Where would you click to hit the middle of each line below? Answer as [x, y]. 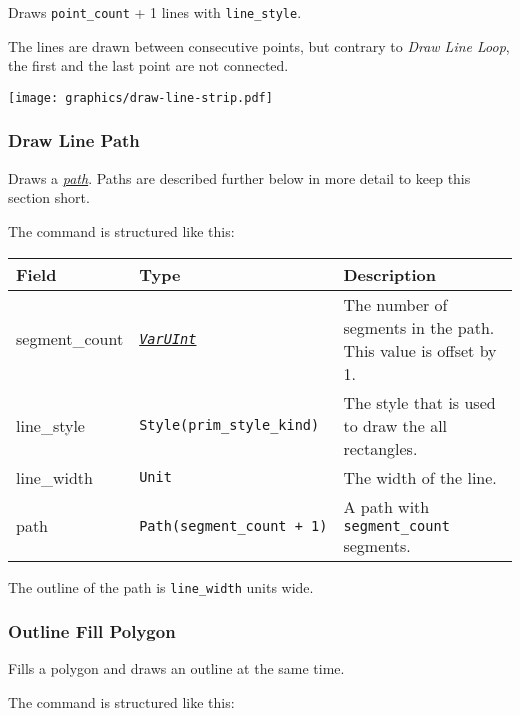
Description [390, 274]
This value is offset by [420, 350]
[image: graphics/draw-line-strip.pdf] [140, 97]
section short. [49, 197]
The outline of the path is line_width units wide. [161, 586]
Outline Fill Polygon [92, 631]
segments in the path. [419, 327]
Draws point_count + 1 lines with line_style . [155, 12]
